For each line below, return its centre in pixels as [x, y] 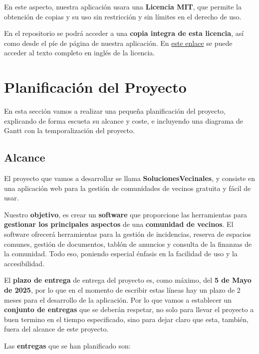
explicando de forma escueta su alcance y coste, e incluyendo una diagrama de [124, 120]
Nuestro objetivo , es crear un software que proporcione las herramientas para [126, 214]
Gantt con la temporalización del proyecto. [69, 130]
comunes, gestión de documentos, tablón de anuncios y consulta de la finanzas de [128, 244]
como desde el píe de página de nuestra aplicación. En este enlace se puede [118, 43]
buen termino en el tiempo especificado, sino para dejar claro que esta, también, [126, 319]
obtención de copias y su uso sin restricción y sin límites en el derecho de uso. [123, 16]
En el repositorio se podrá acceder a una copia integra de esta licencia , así [124, 33]
